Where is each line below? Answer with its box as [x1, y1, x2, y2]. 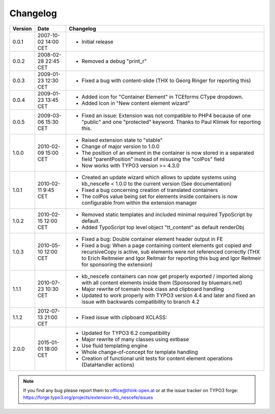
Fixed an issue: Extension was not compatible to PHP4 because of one [81, 112, 251, 119]
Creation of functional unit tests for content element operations [81, 354, 233, 362]
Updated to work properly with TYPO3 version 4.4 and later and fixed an [81, 292, 256, 299]
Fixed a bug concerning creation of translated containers [81, 186, 218, 194]
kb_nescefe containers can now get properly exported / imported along [81, 272, 253, 280]
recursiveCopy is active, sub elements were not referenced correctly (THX [81, 248, 260, 255]
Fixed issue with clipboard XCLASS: [81, 314, 168, 321]
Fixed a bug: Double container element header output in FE [81, 235, 224, 242]
